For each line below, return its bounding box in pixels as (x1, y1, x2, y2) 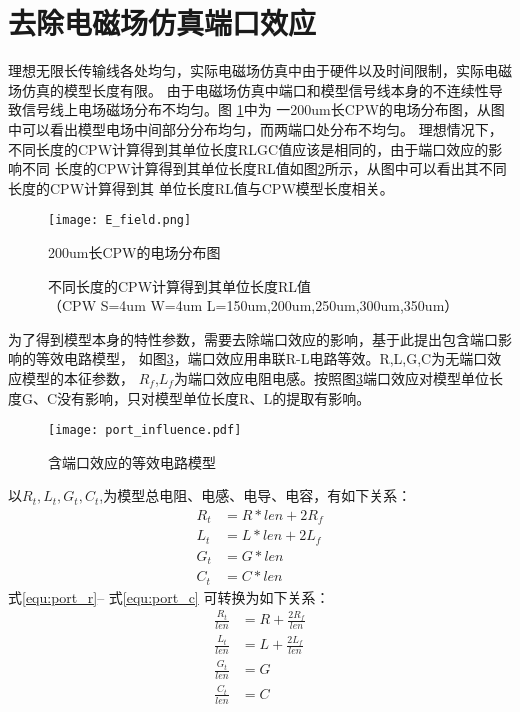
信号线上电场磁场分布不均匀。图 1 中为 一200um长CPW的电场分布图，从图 (21, 99, 505, 120)
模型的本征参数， (21, 367, 134, 388)
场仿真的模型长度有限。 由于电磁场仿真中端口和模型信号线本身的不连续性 (8, 79, 489, 100)
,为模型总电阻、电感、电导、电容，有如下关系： (99, 485, 412, 506)
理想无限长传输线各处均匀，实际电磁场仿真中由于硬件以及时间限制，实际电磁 (8, 60, 512, 81)
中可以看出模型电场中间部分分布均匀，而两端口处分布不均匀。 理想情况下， (8, 118, 503, 139)
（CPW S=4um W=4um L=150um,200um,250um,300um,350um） (48, 295, 459, 316)
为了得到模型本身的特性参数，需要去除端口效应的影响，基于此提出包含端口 (8, 328, 498, 349)
